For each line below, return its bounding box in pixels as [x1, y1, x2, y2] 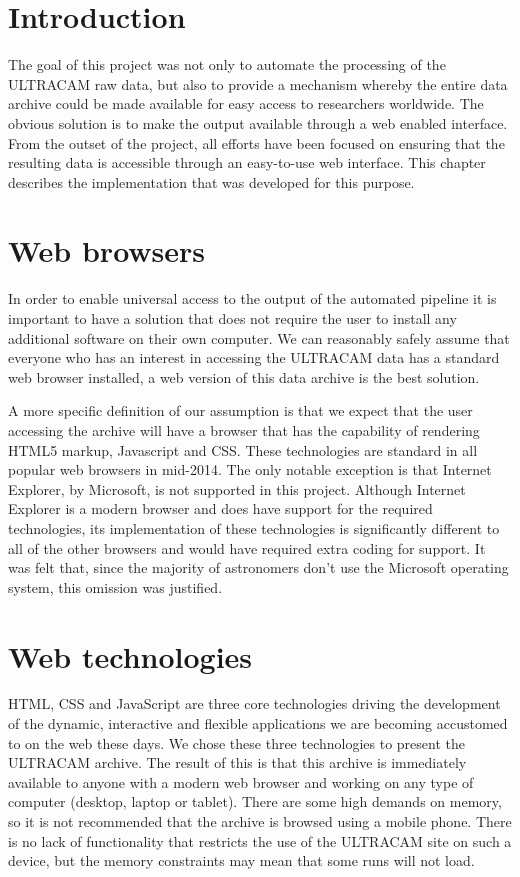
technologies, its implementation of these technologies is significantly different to [8, 517, 500, 538]
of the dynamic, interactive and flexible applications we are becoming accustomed [8, 713, 508, 734]
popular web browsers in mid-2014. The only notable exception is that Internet [8, 459, 492, 480]
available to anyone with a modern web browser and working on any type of [8, 771, 474, 792]
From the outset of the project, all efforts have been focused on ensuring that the [8, 132, 505, 153]
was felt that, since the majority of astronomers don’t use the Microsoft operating [8, 557, 509, 578]
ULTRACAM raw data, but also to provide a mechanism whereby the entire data [8, 73, 508, 94]
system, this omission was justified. [8, 576, 223, 597]
